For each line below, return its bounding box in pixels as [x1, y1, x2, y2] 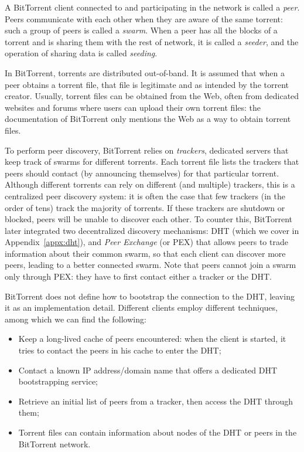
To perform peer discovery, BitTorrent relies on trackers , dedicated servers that [5, 144, 289, 156]
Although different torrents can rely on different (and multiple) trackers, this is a [5, 178, 295, 191]
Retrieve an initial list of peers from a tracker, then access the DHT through [18, 395, 293, 407]
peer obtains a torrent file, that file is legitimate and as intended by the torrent [5, 78, 289, 90]
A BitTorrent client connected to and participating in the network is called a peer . [5, 1, 300, 13]
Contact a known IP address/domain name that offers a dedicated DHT [18, 363, 278, 376]
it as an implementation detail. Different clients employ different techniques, [5, 301, 278, 314]
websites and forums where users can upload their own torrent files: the [5, 101, 261, 113]
